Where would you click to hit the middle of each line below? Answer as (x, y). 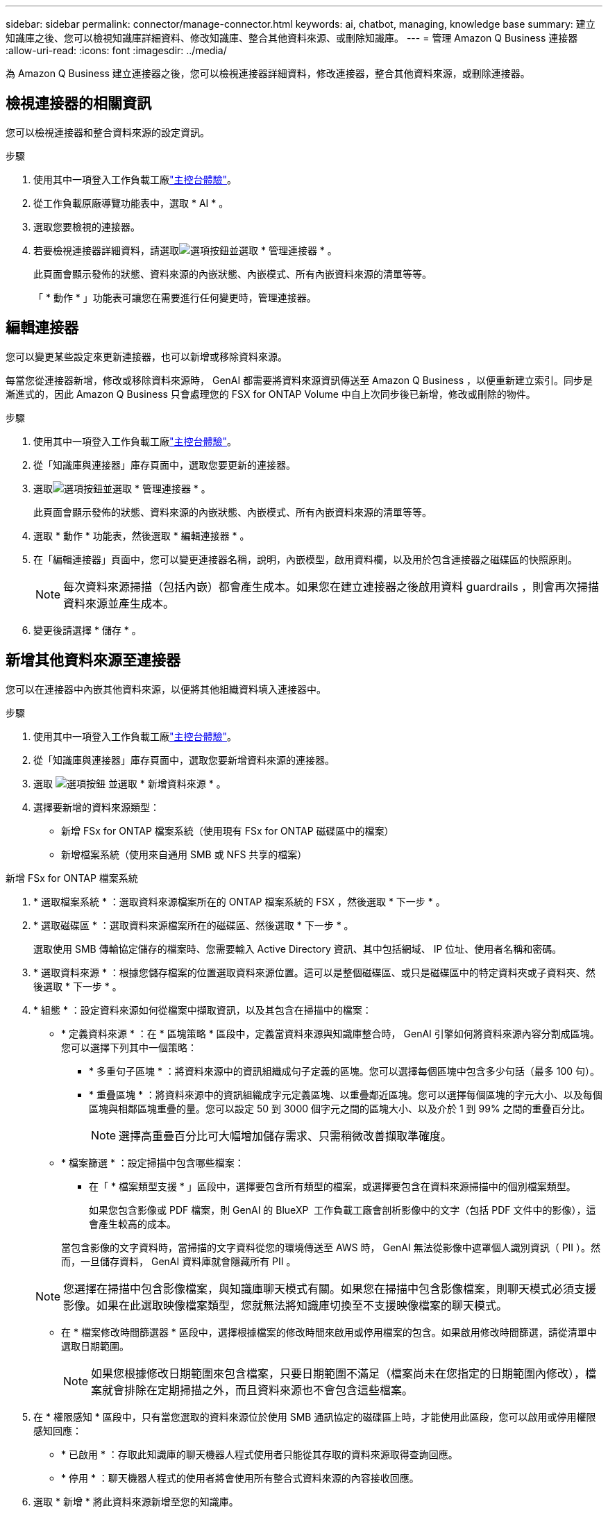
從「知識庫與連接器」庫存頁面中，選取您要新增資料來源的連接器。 (184, 760)
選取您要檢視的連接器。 (87, 226)
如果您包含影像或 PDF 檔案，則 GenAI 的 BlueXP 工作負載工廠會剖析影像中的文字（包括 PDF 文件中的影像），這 (343, 1210)
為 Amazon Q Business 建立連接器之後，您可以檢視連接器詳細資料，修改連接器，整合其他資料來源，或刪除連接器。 (268, 73)
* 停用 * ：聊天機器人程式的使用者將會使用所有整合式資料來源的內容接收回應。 (240, 1478)
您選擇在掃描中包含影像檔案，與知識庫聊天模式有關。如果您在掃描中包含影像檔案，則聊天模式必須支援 (330, 1288)
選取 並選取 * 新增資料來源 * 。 (130, 783)
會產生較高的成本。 (133, 1223)
